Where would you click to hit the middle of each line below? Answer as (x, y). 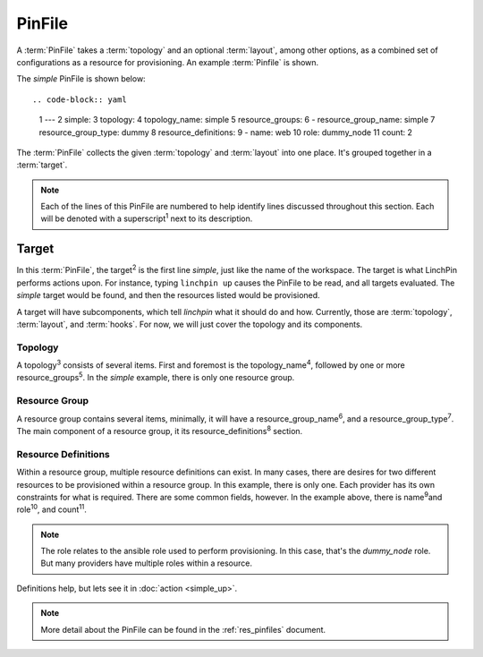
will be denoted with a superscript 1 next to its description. (147, 218)
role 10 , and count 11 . (51, 508)
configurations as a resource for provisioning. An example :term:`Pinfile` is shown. (168, 62)
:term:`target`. (42, 165)
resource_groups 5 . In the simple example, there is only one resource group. (156, 377)
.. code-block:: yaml (80, 99)
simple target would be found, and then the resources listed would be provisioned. (169, 295)
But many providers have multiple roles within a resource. (146, 563)
